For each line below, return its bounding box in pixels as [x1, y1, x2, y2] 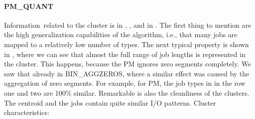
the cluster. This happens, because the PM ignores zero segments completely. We [4, 59, 252, 69]
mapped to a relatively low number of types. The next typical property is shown [4, 39, 249, 49]
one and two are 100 [4, 87, 66, 98]
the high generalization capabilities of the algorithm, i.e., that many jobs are [4, 29, 238, 40]
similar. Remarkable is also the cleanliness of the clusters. [74, 87, 250, 98]
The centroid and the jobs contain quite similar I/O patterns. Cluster [4, 97, 216, 108]
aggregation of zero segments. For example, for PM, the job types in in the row [4, 78, 246, 88]
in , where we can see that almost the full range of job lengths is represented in [4, 49, 246, 59]
